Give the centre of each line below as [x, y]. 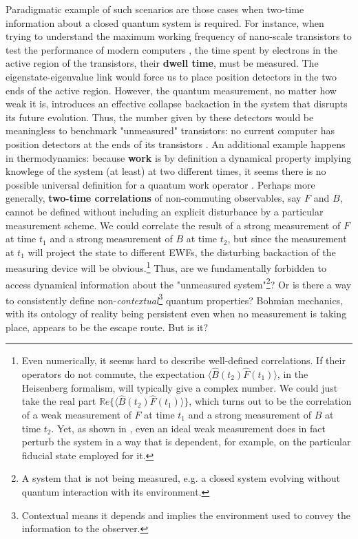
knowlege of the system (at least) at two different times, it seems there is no [166, 171]
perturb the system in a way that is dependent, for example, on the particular [186, 442]
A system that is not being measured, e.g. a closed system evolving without [181, 478]
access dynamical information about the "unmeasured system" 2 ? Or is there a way [179, 283]
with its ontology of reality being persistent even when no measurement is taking [176, 314]
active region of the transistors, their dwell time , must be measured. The [162, 63]
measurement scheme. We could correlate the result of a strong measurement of [173, 225]
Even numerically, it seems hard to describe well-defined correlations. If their [183, 360]
